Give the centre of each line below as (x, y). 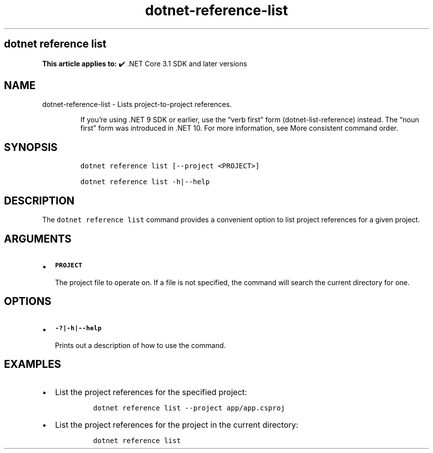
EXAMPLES (33, 364)
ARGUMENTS (38, 239)
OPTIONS (28, 302)
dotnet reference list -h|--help (145, 182)
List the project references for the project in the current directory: (177, 425)
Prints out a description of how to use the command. (140, 345)
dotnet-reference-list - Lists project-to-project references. (137, 104)
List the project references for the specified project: (151, 392)
